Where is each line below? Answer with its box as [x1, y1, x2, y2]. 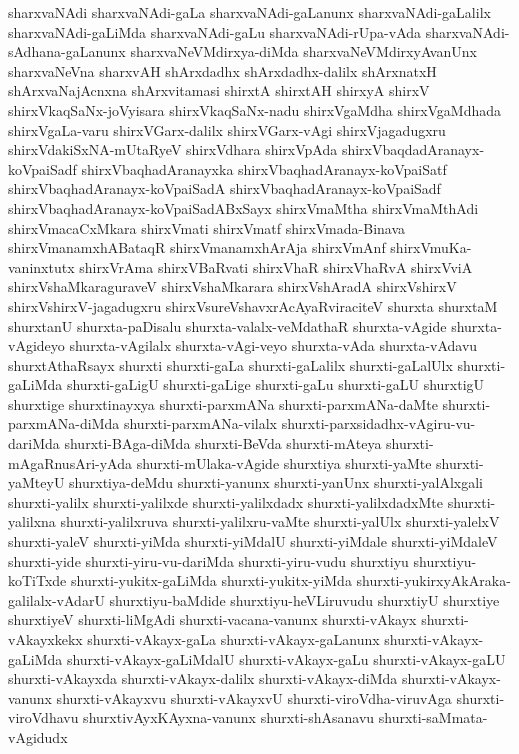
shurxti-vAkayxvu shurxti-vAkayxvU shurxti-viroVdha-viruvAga [56, 687, 452, 708]
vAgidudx [8, 726, 68, 747]
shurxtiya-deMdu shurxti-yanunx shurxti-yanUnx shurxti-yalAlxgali [69, 472, 484, 493]
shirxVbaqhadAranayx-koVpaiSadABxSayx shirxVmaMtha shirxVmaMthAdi [8, 197, 479, 218]
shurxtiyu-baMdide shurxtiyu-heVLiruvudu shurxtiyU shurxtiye [109, 589, 500, 610]
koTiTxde [8, 570, 67, 591]
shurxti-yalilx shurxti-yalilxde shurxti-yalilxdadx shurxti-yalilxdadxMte [8, 491, 443, 512]
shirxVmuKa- [390, 237, 472, 258]
